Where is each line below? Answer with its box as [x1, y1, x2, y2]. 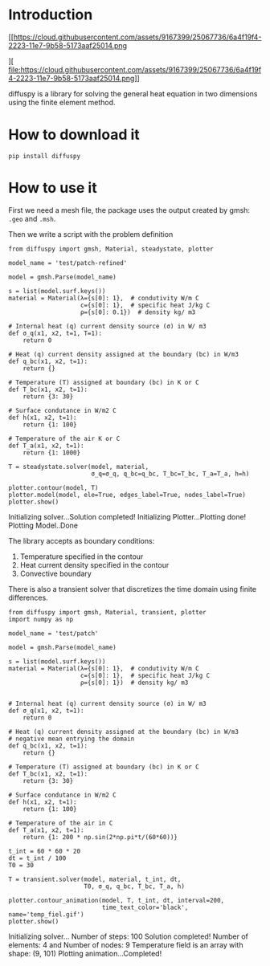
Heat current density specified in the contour [19, 560, 170, 569]
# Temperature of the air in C [8, 819, 113, 827]
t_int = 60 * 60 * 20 [8, 847, 81, 855]
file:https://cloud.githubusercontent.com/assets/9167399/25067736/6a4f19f [8, 64, 262, 74]
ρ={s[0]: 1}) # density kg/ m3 [80, 679, 189, 687]
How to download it [8, 126, 141, 144]
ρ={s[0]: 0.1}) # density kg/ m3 [80, 308, 196, 316]
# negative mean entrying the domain [8, 735, 135, 743]
